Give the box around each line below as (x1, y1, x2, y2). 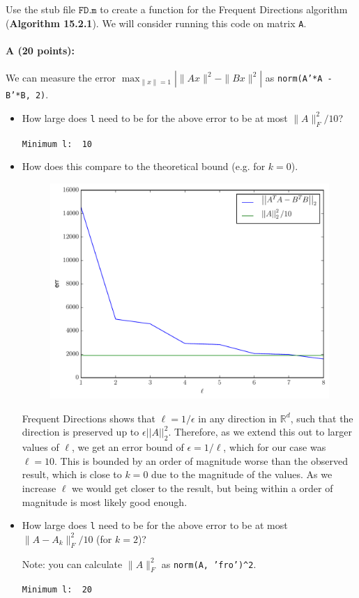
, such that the (290, 411, 353, 425)
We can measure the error (6, 70, 116, 85)
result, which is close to (22, 467, 122, 482)
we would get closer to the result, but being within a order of (72, 481, 333, 496)
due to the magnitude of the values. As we (151, 467, 333, 482)
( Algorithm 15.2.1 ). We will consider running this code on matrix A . (6, 15, 307, 30)
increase (22, 481, 56, 496)
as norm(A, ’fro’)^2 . (161, 556, 257, 571)
